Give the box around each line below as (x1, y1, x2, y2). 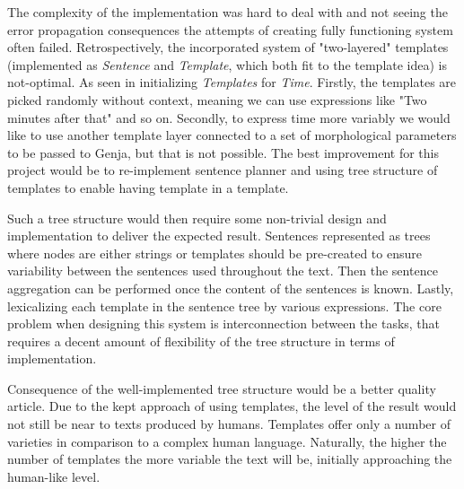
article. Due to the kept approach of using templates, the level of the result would (7, 397, 457, 415)
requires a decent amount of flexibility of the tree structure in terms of (7, 331, 395, 350)
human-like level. (7, 467, 101, 485)
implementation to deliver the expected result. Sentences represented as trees (7, 226, 431, 245)
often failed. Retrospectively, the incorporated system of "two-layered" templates (7, 38, 449, 57)
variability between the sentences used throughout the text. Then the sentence (7, 261, 438, 280)
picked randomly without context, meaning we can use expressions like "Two (7, 90, 427, 109)
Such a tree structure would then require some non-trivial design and (7, 208, 387, 227)
